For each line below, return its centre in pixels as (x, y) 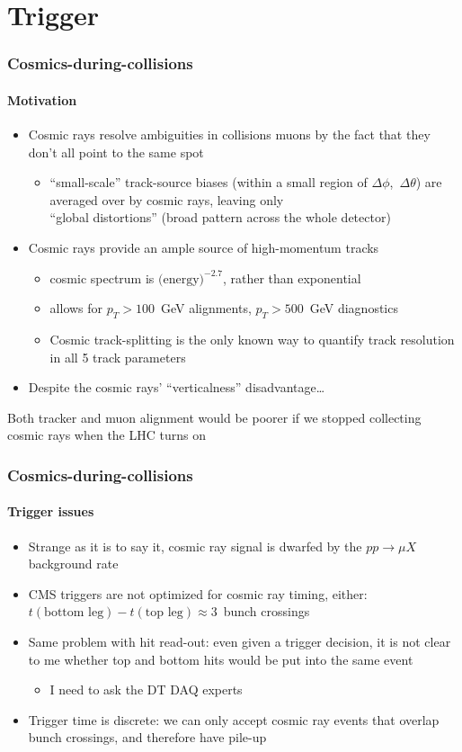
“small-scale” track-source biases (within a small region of (209, 182)
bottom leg (74, 613)
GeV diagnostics (354, 308)
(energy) (181, 279)
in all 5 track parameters (118, 357)
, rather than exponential (292, 278)
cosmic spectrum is (102, 278)
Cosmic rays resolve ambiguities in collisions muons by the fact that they (229, 134)
